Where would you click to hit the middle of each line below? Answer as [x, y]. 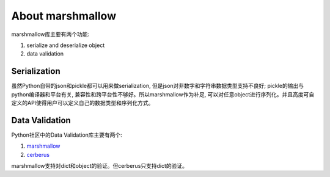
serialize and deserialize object [66, 45]
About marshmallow [64, 16]
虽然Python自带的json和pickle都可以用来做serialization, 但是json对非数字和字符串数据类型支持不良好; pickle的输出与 [158, 86]
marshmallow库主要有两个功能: [50, 34]
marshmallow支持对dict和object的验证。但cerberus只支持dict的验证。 [100, 166]
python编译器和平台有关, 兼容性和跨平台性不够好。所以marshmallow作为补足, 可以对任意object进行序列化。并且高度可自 [163, 94]
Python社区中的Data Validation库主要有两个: [67, 135]
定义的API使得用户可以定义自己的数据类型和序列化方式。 [82, 103]
